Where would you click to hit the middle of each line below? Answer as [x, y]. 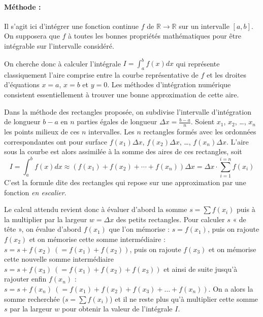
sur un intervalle [204, 26]
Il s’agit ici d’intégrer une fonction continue [72, 26]
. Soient [203, 121]
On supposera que [32, 36]
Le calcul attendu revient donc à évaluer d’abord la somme [96, 209]
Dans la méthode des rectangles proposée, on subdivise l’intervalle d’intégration [128, 111]
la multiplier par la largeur [46, 219]
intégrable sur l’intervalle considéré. [59, 45]
